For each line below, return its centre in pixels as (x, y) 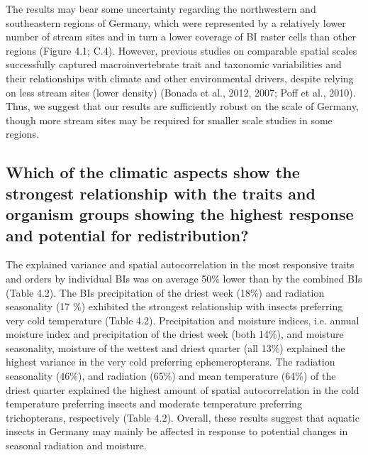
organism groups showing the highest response (180, 214)
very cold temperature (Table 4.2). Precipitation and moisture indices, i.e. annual (183, 320)
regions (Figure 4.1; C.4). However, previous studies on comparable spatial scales (182, 50)
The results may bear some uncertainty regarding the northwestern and (161, 9)
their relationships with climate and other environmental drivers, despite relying (180, 78)
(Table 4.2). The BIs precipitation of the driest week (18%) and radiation (165, 292)
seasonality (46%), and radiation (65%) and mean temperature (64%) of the (171, 376)
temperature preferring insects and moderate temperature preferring (154, 404)
